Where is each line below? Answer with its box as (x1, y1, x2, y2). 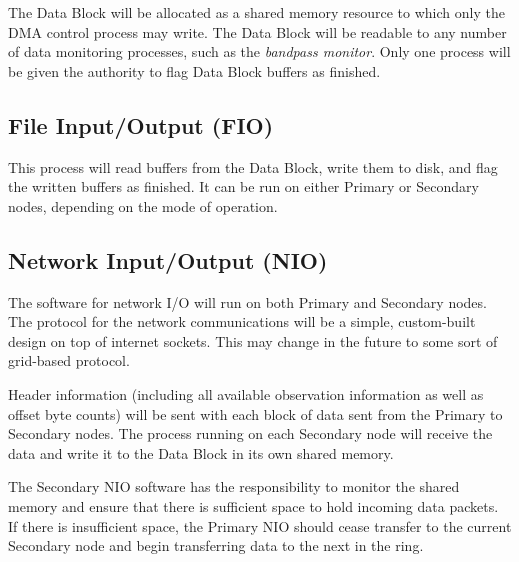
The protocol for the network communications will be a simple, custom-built (8, 311, 476, 332)
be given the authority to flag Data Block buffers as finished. (8, 60, 381, 81)
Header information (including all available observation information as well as (8, 383, 484, 404)
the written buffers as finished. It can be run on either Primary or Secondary (8, 176, 479, 197)
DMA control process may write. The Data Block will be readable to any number (8, 21, 507, 42)
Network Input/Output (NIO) (8, 244, 328, 275)
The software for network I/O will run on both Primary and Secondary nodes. (8, 291, 487, 312)
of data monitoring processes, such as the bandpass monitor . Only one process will (8, 41, 511, 62)
